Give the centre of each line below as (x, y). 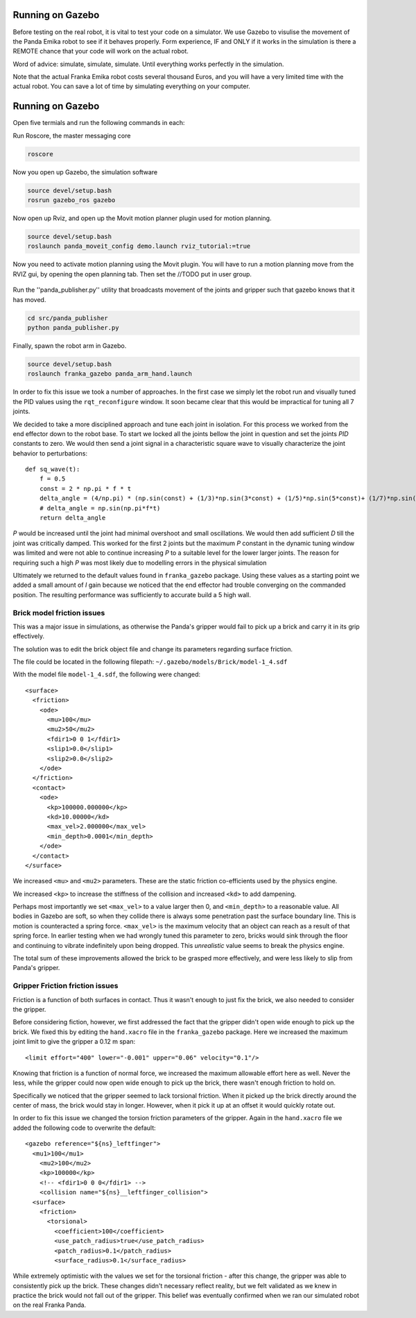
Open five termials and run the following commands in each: (99, 123)
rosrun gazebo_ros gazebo (71, 200)
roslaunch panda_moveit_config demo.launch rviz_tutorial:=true (139, 246)
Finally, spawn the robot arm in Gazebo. (70, 345)
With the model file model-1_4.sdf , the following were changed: (107, 674)
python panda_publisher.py (73, 327)
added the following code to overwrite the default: (84, 1128)
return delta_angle (72, 518)
